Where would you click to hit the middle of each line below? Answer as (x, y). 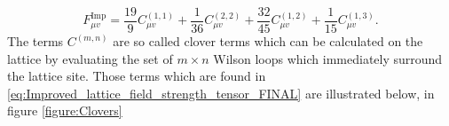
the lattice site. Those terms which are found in (137, 76)
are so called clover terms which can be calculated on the (268, 41)
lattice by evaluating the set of (90, 58)
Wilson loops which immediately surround (328, 58)
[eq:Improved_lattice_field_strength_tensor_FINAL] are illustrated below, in (221, 93)
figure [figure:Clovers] (65, 110)
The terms (35, 41)
